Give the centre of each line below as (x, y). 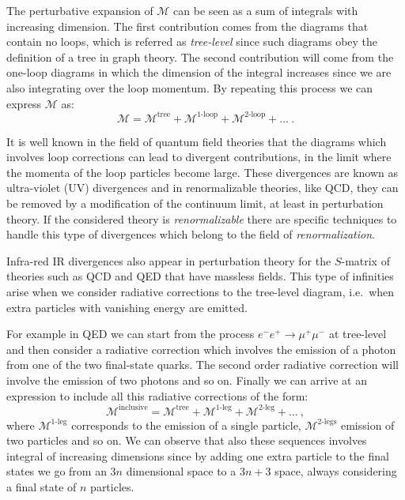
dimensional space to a (181, 471)
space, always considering (336, 471)
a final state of (42, 487)
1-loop (208, 115)
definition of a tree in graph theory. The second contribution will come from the (200, 56)
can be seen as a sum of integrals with (266, 10)
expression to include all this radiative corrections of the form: (157, 395)
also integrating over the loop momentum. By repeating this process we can (190, 87)
